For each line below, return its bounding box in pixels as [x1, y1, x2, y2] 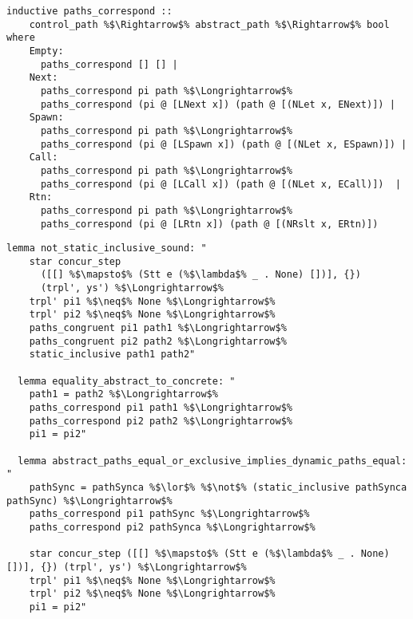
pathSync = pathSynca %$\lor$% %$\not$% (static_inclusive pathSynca [29, 481, 407, 493]
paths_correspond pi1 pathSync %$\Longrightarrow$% [29, 508, 310, 520]
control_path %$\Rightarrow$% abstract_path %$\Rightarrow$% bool [29, 18, 390, 30]
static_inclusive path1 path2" [29, 349, 196, 361]
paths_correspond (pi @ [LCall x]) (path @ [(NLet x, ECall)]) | [40, 178, 401, 190]
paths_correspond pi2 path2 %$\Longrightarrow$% [29, 415, 292, 427]
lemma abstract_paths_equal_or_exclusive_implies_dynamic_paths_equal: [18, 455, 407, 467]
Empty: [29, 45, 64, 57]
